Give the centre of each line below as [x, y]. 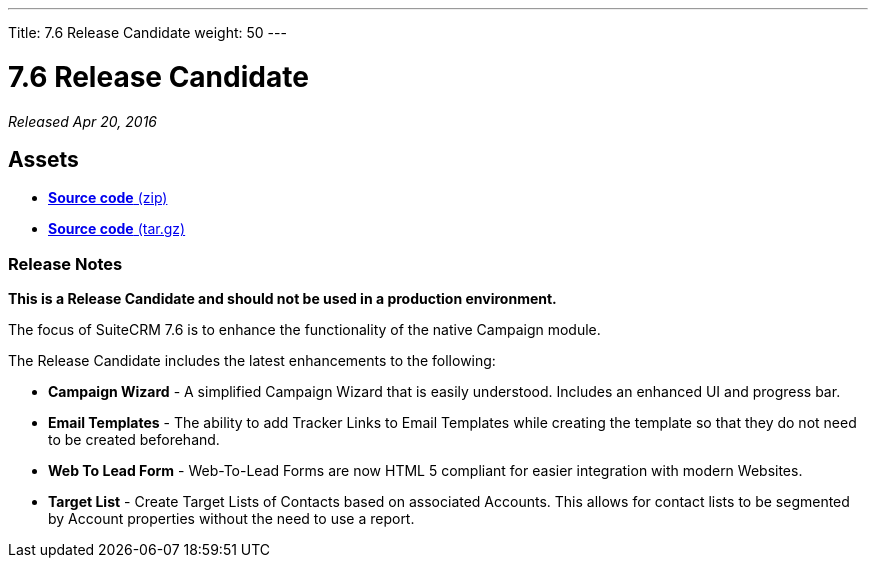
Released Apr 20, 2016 [83, 121]
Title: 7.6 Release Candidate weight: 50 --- [147, 32]
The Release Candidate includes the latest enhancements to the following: [252, 361]
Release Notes [65, 263]
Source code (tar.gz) [117, 229]
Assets [43, 159]
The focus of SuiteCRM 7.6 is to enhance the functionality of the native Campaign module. [304, 330]
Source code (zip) [108, 198]
